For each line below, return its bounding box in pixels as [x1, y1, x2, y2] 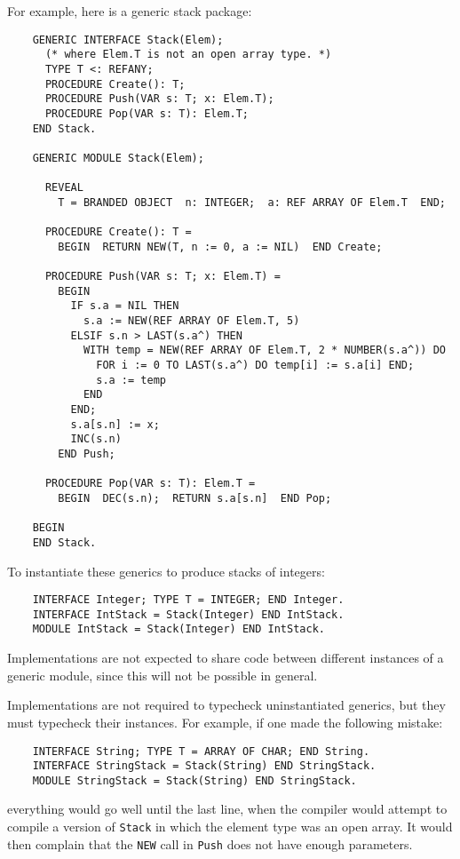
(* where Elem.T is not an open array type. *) [44, 48, 332, 61]
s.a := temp [96, 373, 166, 386]
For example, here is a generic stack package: [7, 2, 252, 20]
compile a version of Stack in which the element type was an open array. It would [7, 817, 453, 836]
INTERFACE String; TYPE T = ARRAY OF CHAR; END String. [32, 744, 370, 758]
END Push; [58, 447, 115, 460]
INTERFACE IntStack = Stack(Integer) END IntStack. [32, 608, 345, 621]
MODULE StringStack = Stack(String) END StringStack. [32, 774, 357, 787]
